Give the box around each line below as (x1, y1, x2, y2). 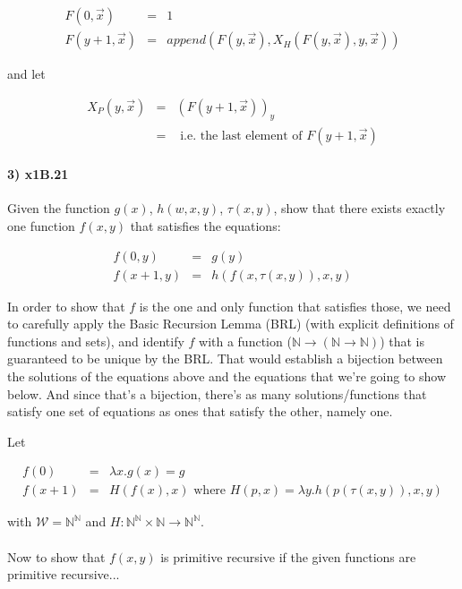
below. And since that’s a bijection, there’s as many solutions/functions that (7, 384, 427, 403)
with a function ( (199, 331, 292, 350)
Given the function (7, 199, 110, 218)
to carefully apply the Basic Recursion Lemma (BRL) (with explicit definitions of (7, 314, 454, 333)
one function (7, 216, 75, 235)
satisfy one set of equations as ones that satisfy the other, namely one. (7, 402, 393, 421)
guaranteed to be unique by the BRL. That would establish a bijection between (7, 349, 443, 368)
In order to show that (7, 296, 125, 315)
